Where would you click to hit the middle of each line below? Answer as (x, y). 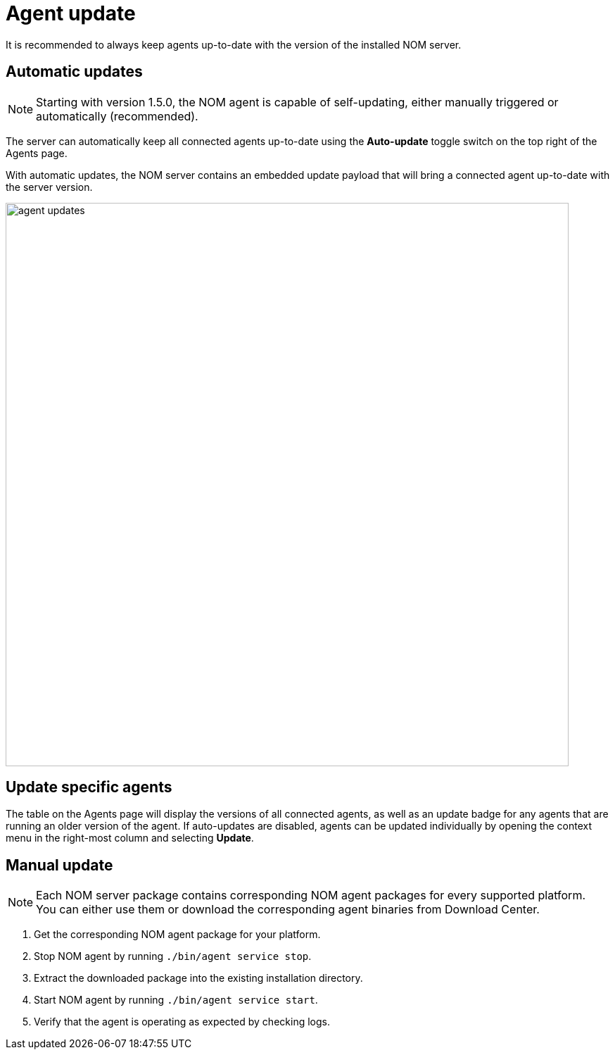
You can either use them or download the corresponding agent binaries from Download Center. (288, 910)
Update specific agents (89, 787)
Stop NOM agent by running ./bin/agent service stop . (173, 956)
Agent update (71, 13)
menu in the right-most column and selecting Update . (130, 838)
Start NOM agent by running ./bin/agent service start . (176, 1000)
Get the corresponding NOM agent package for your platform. (177, 935)
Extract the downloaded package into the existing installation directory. (198, 978)
